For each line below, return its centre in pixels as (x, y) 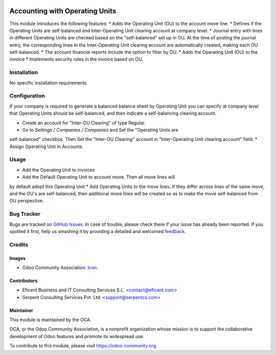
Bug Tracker (25, 214)
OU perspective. (27, 201)
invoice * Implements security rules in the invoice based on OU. (76, 59)
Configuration (27, 96)
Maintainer (21, 310)
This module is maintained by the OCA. (50, 320)
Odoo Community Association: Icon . (60, 267)
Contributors (24, 280)
